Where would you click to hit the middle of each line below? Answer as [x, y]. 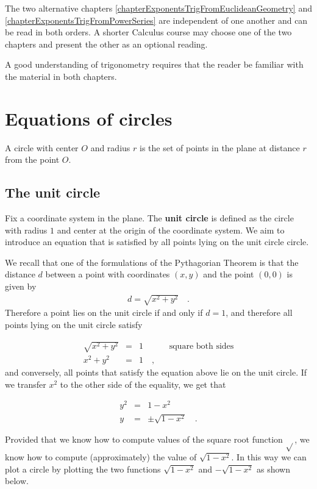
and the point [229, 274]
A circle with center [42, 147]
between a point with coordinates [108, 274]
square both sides [201, 347]
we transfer [26, 384]
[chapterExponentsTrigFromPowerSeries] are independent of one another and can [156, 20]
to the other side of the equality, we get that [143, 384]
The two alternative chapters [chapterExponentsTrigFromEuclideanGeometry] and [158, 8]
